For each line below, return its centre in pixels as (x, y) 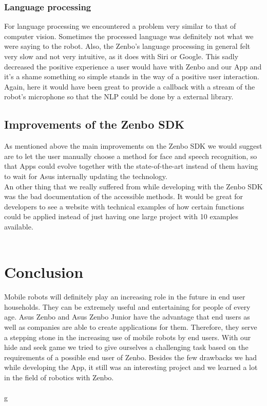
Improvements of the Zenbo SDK (94, 124)
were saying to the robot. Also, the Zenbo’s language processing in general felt (127, 46)
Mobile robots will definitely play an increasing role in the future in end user (125, 297)
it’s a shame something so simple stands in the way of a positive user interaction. (132, 76)
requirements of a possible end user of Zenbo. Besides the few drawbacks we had (130, 357)
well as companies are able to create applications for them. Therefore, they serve (131, 327)
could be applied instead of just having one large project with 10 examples (121, 216)
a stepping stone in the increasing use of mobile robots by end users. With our (128, 337)
